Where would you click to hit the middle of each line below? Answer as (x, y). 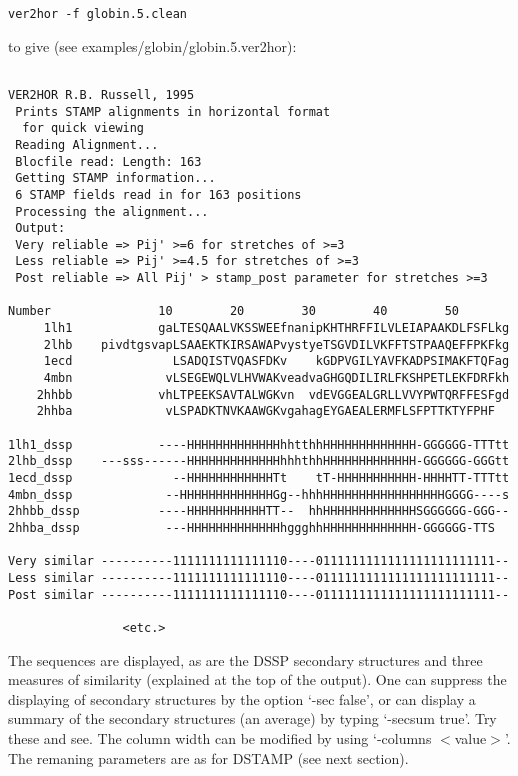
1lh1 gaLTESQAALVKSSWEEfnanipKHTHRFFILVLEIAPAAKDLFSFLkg (276, 328)
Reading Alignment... (87, 144)
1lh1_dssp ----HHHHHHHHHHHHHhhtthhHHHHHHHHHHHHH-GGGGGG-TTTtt (259, 444)
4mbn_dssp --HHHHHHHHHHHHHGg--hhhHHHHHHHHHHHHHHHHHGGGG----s (259, 494)
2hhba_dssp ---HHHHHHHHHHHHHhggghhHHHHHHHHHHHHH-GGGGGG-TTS (251, 527)
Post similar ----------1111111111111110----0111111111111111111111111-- (259, 594)
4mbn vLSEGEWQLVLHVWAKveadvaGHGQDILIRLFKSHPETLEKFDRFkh (276, 378)
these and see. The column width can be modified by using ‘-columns (220, 737)
